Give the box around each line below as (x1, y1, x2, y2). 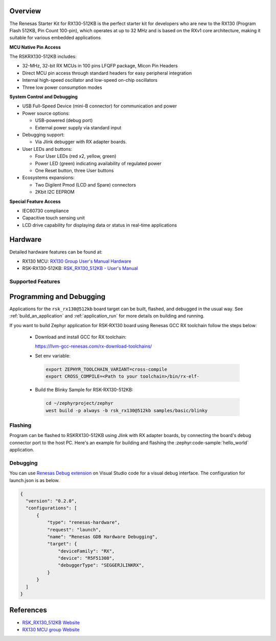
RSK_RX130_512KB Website (22, 619, 80, 626)
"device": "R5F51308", (58, 555, 115, 561)
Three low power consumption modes (22, 84, 102, 90)
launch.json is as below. (9, 477, 60, 483)
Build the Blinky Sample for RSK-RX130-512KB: (35, 386, 133, 393)
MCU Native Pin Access (9, 44, 61, 50)
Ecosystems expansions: (22, 174, 75, 181)
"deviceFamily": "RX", (58, 548, 115, 554)
